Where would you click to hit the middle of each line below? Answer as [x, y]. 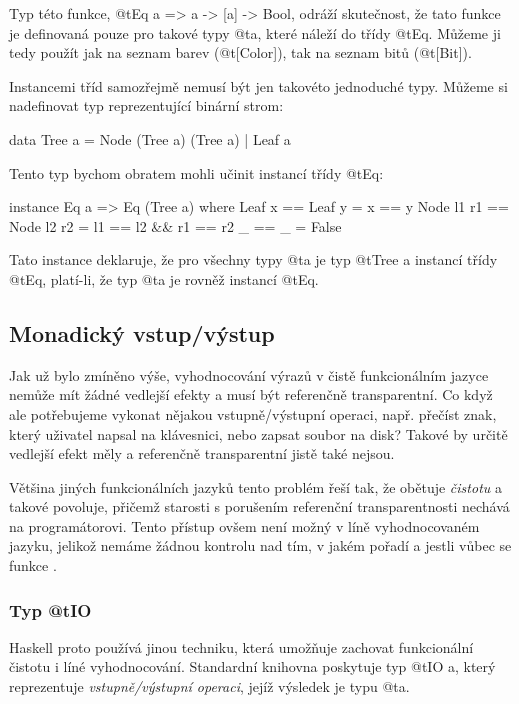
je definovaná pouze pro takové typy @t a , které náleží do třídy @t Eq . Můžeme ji [255, 32]
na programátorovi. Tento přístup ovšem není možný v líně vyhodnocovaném [244, 525]
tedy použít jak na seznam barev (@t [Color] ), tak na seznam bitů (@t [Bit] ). [240, 52]
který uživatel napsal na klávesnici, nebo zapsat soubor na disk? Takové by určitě [258, 433]
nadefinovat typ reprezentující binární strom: [146, 105]
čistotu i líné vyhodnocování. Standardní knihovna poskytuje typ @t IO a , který [252, 666]
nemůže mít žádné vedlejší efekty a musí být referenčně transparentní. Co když [251, 394]
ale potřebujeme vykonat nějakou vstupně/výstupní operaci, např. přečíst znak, [253, 413]
